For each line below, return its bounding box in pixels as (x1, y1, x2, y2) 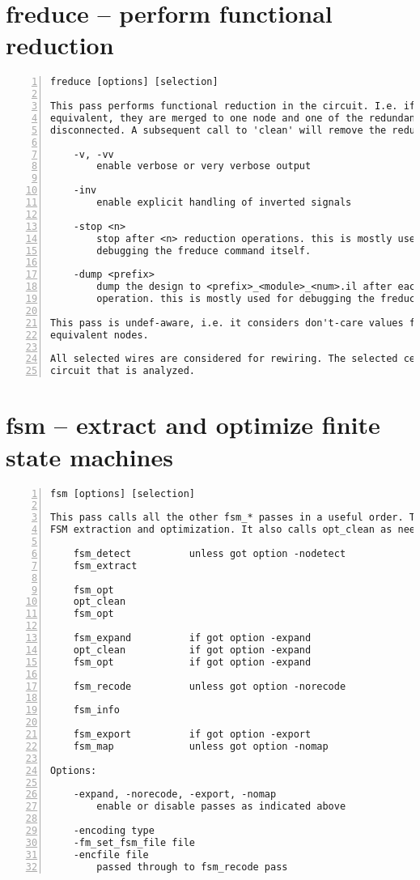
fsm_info (73, 704, 120, 716)
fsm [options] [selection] (50, 487, 195, 500)
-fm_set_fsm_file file (73, 836, 195, 848)
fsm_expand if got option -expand (73, 632, 312, 644)
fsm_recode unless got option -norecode (73, 680, 346, 692)
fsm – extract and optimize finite (6, 408, 380, 441)
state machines (6, 440, 173, 473)
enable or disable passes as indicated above (96, 801, 346, 813)
